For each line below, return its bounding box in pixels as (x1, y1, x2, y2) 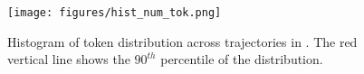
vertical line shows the (7, 50, 130, 69)
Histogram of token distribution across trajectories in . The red (7, 32, 358, 51)
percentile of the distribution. (160, 50, 323, 69)
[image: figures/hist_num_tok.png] (7, 6, 222, 19)
